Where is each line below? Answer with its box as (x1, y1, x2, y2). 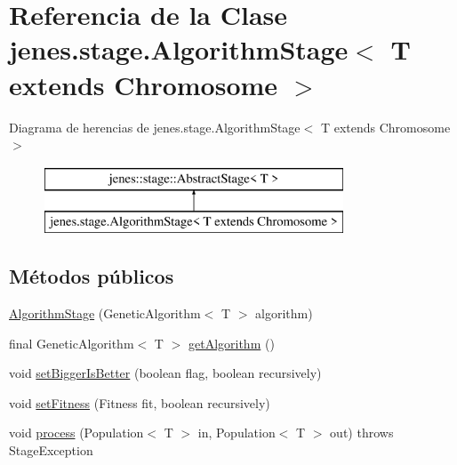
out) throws (330, 423, 394, 442)
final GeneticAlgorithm (9, 333, 134, 352)
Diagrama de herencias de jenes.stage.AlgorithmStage (9, 117, 301, 136)
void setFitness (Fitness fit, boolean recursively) (9, 393, 270, 412)
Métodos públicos (9, 262, 174, 290)
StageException (9, 441, 93, 460)
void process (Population (9, 423, 144, 442)
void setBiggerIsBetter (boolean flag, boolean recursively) (9, 364, 322, 382)
